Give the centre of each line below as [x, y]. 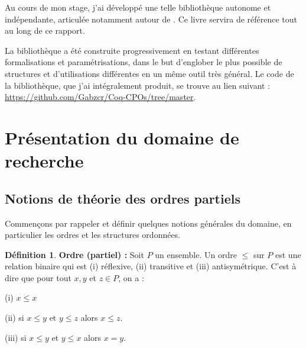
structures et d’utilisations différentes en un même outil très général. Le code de [149, 73]
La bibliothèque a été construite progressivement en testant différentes [132, 50]
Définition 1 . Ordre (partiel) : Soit [74, 254]
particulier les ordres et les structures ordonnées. [93, 235]
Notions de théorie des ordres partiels [123, 198]
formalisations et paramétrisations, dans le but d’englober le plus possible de [144, 62]
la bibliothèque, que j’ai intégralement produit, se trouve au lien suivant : [138, 85]
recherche [44, 161]
